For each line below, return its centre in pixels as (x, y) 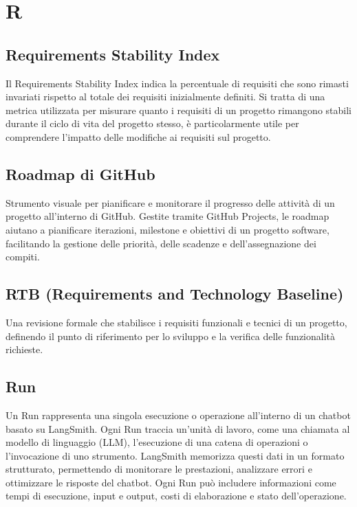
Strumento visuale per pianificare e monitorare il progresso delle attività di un (170, 202)
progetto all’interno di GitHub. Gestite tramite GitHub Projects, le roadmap (167, 216)
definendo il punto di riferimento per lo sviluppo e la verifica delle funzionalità (171, 336)
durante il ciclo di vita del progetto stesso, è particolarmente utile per (152, 123)
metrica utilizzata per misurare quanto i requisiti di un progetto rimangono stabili (178, 110)
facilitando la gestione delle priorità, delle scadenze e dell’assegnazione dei (161, 243)
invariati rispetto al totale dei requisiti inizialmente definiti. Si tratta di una (165, 97)
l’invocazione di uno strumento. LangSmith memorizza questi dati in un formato (175, 455)
